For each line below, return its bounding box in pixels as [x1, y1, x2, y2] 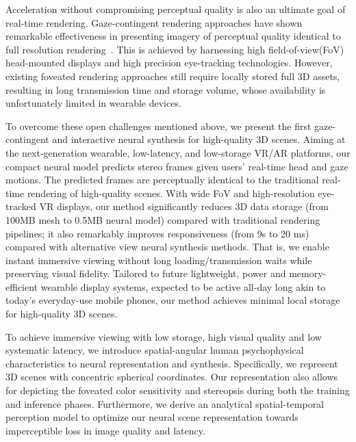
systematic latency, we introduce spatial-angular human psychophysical [5, 343, 304, 357]
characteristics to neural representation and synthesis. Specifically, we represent [5, 356, 338, 370]
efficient [5, 279, 38, 294]
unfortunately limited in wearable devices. [5, 96, 181, 110]
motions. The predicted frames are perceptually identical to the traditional [5, 172, 319, 187]
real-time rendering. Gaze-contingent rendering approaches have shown [5, 15, 303, 29]
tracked [5, 199, 36, 213]
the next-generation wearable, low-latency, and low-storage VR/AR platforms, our [5, 145, 351, 159]
